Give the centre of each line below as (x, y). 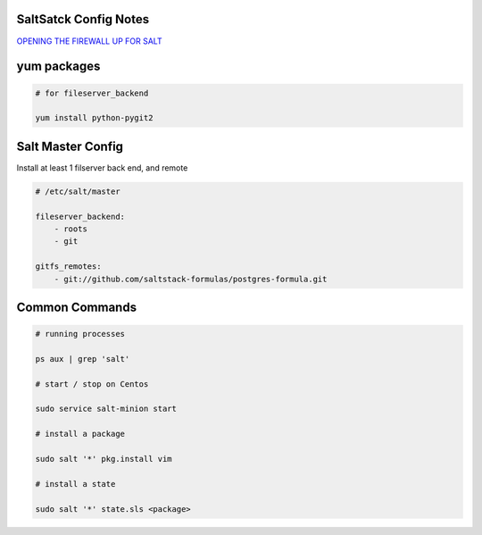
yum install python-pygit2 (94, 118)
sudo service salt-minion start (106, 409)
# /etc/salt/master (78, 191)
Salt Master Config (70, 146)
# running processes (80, 334)
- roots (71, 229)
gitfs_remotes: (68, 267)
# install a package (80, 434)
